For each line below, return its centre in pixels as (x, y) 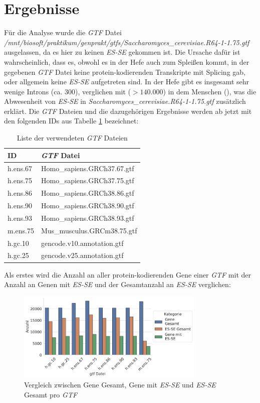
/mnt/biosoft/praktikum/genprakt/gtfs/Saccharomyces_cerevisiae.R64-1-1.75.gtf (127, 42)
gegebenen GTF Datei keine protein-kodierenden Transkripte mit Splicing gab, (125, 72)
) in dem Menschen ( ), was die (210, 91)
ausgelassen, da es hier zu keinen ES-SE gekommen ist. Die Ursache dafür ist (122, 52)
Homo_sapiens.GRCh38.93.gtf (87, 218)
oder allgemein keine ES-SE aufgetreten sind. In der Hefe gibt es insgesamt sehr (127, 82)
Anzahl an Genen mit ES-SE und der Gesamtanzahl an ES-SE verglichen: (117, 284)
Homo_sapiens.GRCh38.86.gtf (87, 193)
